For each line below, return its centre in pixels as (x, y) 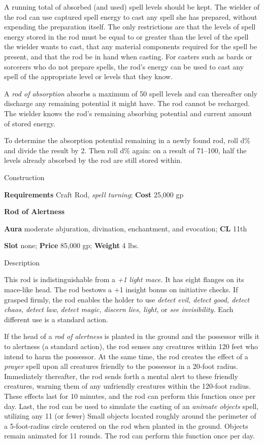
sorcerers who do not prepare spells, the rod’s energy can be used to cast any (124, 66)
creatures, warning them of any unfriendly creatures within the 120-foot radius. (127, 386)
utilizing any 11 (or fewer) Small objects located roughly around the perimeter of (130, 416)
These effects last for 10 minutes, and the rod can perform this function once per (130, 396)
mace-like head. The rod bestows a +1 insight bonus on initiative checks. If (121, 289)
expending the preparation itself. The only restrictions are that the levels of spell (130, 27)
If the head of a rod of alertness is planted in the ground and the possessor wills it (132, 336)
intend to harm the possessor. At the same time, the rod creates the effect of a (126, 356)
